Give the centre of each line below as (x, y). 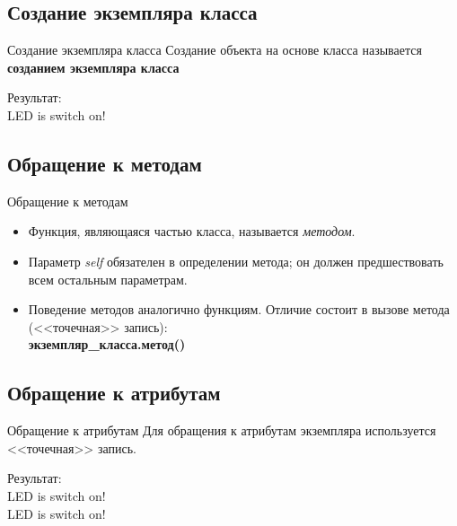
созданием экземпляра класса (93, 67)
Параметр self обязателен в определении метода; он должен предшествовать (236, 261)
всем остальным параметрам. (108, 279)
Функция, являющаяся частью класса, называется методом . (192, 231)
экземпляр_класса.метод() (107, 344)
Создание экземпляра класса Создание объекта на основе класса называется (215, 50)
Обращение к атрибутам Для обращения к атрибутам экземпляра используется (222, 430)
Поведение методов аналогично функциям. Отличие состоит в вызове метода (239, 309)
